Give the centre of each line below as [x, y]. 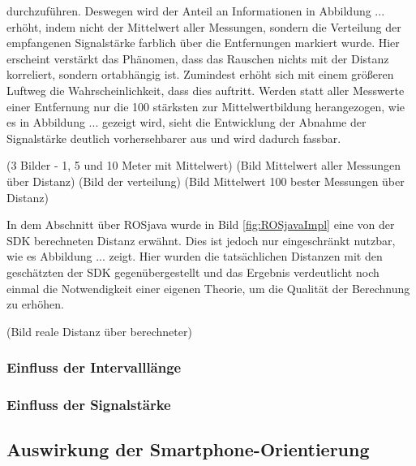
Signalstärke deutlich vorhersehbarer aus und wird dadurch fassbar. [174, 138]
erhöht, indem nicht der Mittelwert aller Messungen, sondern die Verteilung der [204, 26]
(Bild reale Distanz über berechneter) [99, 331]
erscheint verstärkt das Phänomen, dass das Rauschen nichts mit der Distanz [198, 58]
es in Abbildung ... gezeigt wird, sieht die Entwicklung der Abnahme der [187, 122]
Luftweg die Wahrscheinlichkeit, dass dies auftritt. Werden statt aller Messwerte [206, 90]
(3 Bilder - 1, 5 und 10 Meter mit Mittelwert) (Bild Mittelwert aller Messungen [204, 165]
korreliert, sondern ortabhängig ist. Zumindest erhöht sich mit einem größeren [200, 74]
